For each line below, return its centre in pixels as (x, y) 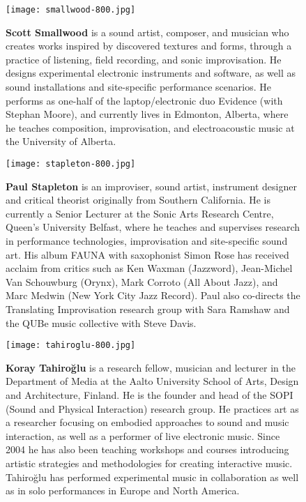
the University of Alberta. (61, 141)
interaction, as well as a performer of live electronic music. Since (143, 435)
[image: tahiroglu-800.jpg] (71, 345)
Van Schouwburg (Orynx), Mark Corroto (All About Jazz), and (142, 281)
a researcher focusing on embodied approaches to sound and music (147, 422)
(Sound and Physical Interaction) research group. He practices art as (152, 408)
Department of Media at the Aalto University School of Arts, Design (152, 381)
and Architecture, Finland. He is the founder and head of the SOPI (150, 395)
